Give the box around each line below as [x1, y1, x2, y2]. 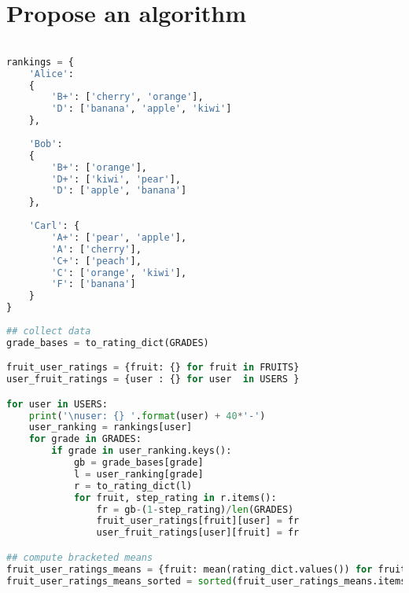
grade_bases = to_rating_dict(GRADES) [6, 337, 209, 348]
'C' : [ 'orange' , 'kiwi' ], [51, 267, 187, 278]
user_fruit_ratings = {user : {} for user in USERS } [6, 374, 300, 385]
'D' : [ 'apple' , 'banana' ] [51, 185, 187, 197]
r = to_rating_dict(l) [73, 480, 193, 492]
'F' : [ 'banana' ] [51, 278, 136, 290]
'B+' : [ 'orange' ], [51, 161, 148, 173]
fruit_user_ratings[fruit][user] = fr [96, 515, 300, 527]
